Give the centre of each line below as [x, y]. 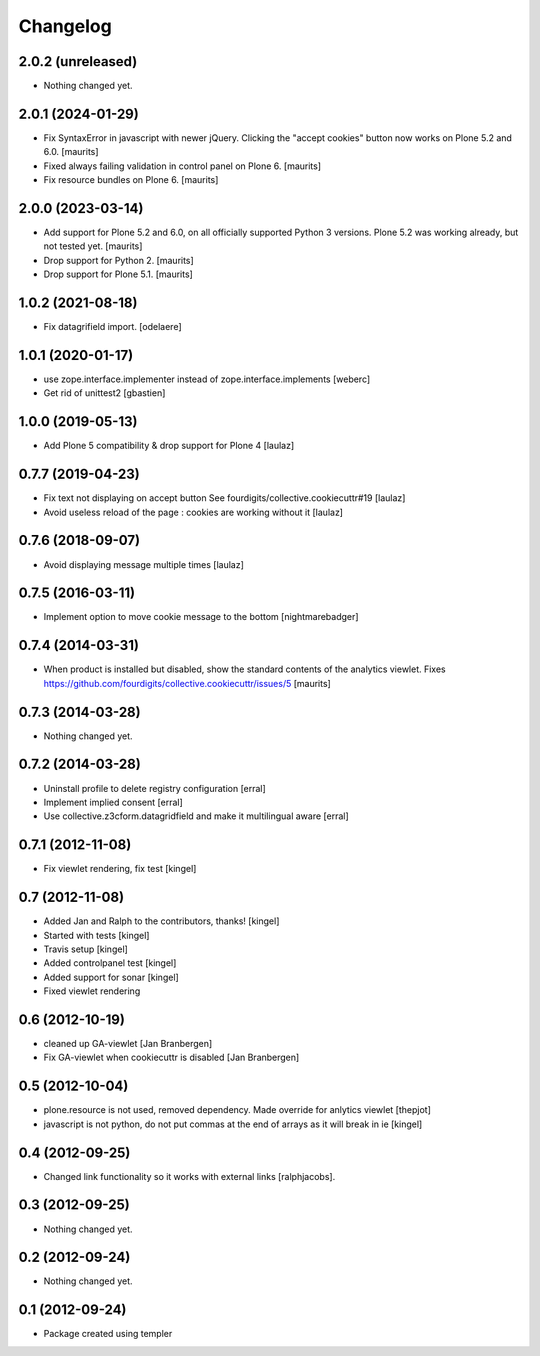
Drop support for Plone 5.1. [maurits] [118, 274]
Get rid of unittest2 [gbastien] [104, 393]
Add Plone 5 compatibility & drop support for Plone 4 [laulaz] [169, 446]
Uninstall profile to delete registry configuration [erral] [155, 788]
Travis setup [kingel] [86, 949]
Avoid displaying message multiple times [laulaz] [143, 564]
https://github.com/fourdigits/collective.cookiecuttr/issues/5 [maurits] [187, 683]
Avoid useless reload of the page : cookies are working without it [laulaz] [193, 512]
